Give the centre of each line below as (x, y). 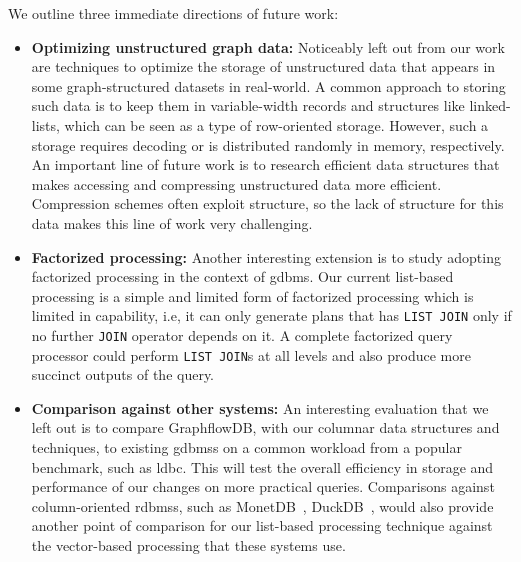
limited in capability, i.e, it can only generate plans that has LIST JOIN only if (271, 315)
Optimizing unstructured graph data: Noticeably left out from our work (268, 46)
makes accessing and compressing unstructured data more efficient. (236, 183)
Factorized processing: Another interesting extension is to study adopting (266, 256)
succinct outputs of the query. (123, 374)
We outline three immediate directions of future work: (173, 13)
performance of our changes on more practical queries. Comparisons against (263, 486)
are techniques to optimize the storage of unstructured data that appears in (263, 66)
